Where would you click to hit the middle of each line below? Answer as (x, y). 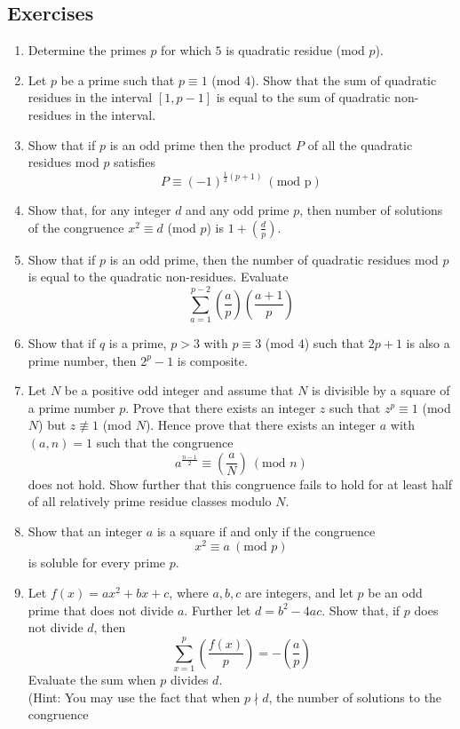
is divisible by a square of (381, 390)
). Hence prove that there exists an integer (261, 425)
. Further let (218, 610)
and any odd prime (238, 210)
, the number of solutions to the (355, 697)
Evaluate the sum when (92, 679)
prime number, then (82, 360)
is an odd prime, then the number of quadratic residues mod (274, 259)
